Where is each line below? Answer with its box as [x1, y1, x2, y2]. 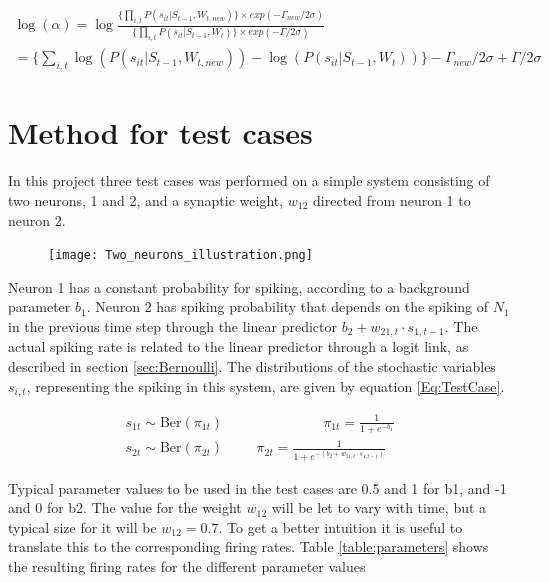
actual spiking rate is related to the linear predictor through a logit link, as [8, 336, 469, 357]
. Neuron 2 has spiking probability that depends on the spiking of [86, 296, 489, 317]
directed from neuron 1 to [313, 189, 471, 210]
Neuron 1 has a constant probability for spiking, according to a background [8, 276, 470, 297]
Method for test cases [8, 112, 313, 153]
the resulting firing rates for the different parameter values [8, 556, 366, 577]
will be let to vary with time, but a [271, 497, 487, 518]
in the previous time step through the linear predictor [8, 316, 337, 337]
